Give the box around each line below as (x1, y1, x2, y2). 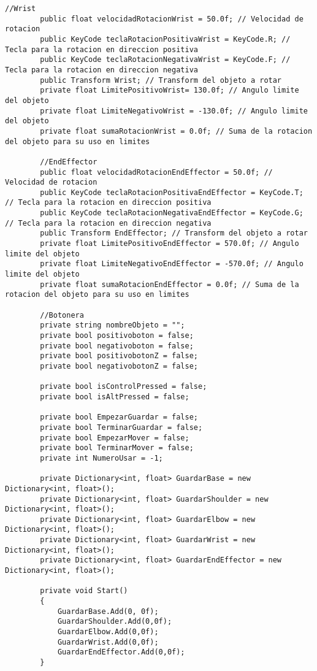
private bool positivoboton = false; (40, 331, 194, 340)
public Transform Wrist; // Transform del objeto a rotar (40, 75, 282, 85)
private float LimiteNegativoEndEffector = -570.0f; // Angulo (40, 259, 304, 269)
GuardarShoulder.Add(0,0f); (57, 617, 172, 626)
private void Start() (40, 586, 128, 596)
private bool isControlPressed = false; (40, 382, 207, 391)
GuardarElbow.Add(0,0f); (57, 627, 159, 637)
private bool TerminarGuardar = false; (40, 423, 203, 432)
